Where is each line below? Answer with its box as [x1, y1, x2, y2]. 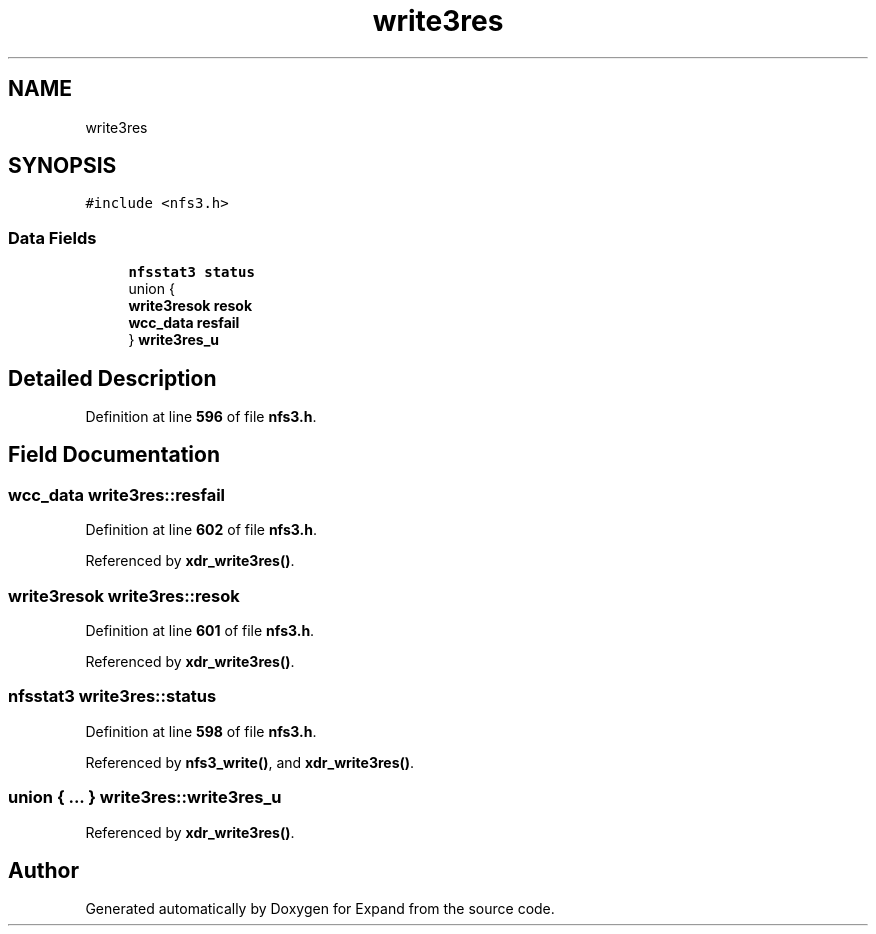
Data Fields [8, 227, 97, 248]
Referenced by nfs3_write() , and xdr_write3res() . [85, 753, 415, 771]
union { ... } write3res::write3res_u [8, 787, 282, 808]
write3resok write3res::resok [8, 585, 240, 606]
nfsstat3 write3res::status [8, 686, 217, 707]
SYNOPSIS [8, 153, 117, 179]
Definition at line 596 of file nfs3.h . [85, 408, 317, 426]
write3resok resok [128, 297, 253, 315]
